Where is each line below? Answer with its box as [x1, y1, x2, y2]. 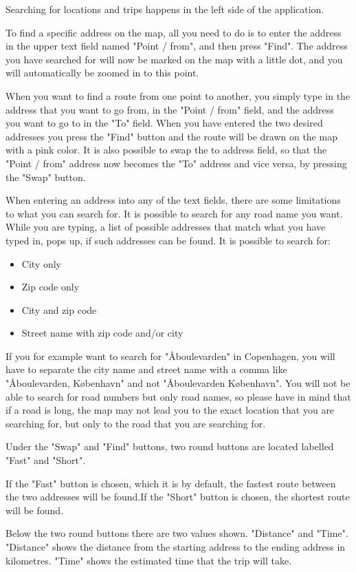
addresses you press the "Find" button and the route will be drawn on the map [5, 129, 337, 143]
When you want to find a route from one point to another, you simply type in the [5, 88, 351, 103]
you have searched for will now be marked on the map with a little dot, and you [5, 52, 343, 66]
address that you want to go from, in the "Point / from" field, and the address [5, 102, 334, 116]
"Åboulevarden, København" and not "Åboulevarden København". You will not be [5, 376, 351, 390]
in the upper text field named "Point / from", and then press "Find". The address [5, 39, 348, 53]
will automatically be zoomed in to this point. [5, 65, 199, 80]
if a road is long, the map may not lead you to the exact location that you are [5, 403, 335, 417]
